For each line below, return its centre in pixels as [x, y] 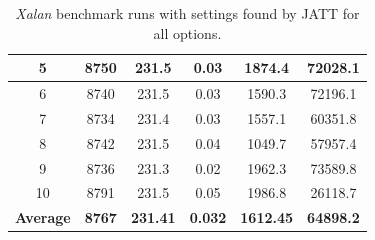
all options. [187, 32]
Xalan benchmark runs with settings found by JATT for [187, 13]
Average [43, 217]
